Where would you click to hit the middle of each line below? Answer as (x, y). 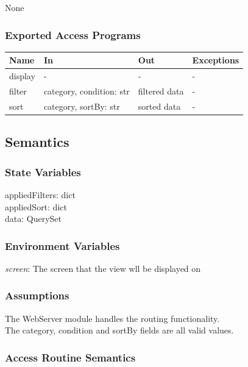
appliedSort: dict (36, 206)
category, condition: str (87, 91)
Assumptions (37, 295)
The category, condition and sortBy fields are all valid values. (119, 330)
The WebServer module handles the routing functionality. (112, 318)
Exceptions (216, 60)
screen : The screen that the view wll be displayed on (103, 268)
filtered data (161, 91)
